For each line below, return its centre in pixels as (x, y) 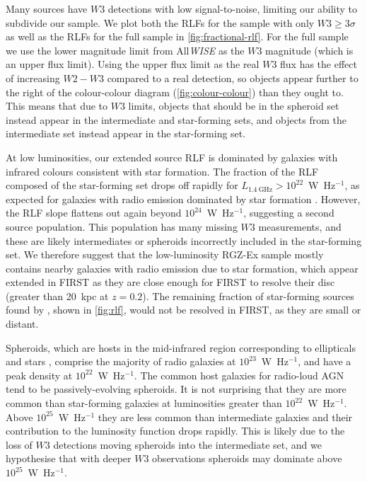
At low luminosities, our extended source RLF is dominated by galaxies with (172, 157)
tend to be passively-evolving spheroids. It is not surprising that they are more (176, 389)
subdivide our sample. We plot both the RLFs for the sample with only (160, 22)
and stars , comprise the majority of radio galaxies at (121, 361)
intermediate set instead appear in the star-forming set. (126, 133)
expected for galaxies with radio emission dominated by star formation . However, (183, 199)
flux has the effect (319, 64)
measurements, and (300, 226)
